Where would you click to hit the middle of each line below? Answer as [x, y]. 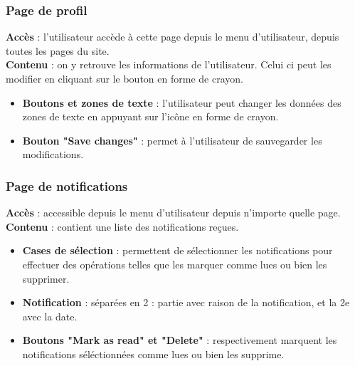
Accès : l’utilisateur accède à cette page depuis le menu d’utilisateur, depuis [173, 37]
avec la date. [50, 316]
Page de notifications [67, 185]
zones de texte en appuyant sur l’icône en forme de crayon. [150, 116]
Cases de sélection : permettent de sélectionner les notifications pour [177, 250]
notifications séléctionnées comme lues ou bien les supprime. [153, 354]
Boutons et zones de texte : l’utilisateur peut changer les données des [182, 102]
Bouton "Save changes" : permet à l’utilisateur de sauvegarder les [172, 140]
